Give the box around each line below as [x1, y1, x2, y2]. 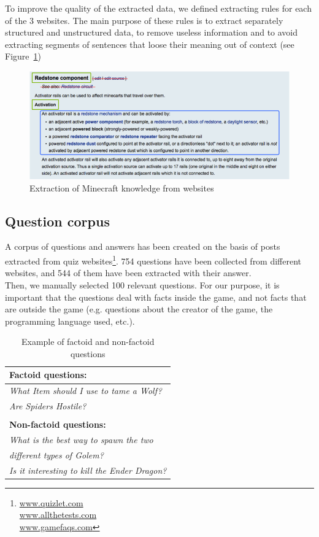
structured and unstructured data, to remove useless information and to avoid [5, 26, 298, 39]
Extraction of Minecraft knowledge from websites [29, 181, 214, 194]
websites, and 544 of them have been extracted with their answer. [5, 266, 252, 279]
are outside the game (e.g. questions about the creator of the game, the [5, 303, 273, 315]
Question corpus [5, 211, 110, 230]
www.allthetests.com [19, 508, 97, 521]
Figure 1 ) [5, 50, 41, 63]
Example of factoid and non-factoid [21, 335, 155, 348]
